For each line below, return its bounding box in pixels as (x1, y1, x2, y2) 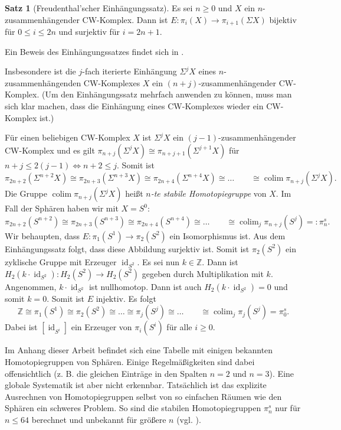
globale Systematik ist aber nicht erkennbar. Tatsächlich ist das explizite (5, 379, 267, 391)
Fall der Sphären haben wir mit (5, 202, 119, 214)
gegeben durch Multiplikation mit (142, 267, 264, 279)
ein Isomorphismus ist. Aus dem (169, 229, 286, 242)
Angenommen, (5, 280, 57, 292)
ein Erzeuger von (71, 321, 132, 333)
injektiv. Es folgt (96, 292, 156, 304)
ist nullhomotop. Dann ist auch (88, 280, 202, 292)
